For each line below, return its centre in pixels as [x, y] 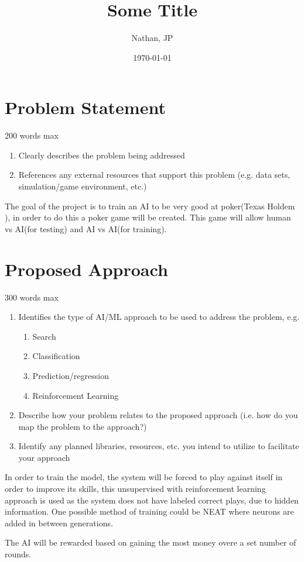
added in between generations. [59, 523]
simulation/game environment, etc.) [83, 186]
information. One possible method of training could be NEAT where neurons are [149, 511]
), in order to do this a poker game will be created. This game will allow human [148, 217]
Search [44, 336]
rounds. [18, 554]
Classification [56, 356]
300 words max [32, 297]
